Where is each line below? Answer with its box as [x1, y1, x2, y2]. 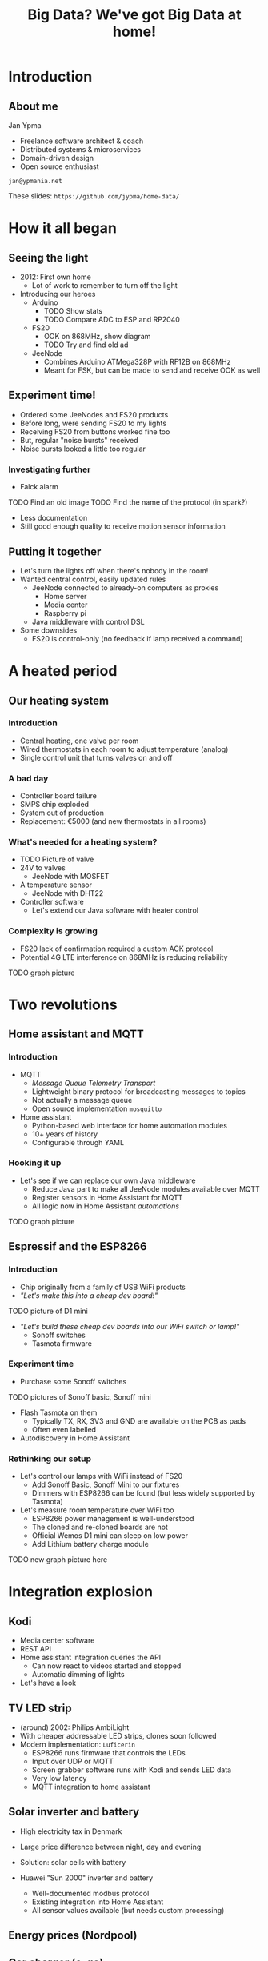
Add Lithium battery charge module [31, 1540, 150, 1549]
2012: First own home [19, 272, 92, 282]
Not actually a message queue [31, 1095, 133, 1104]
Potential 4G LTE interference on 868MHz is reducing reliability [19, 952, 228, 961]
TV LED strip [8, 1701, 72, 1715]
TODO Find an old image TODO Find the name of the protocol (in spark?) [8, 497, 248, 507]
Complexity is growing [8, 925, 98, 937]
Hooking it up [8, 1157, 62, 1168]
